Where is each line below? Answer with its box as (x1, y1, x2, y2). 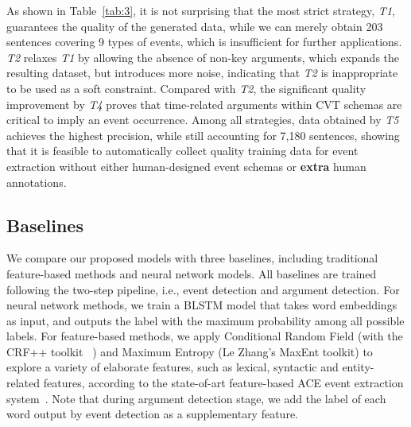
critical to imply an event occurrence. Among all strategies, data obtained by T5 (6, 111, 399, 128)
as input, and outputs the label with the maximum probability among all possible (6, 312, 405, 328)
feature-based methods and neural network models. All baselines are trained (6, 265, 377, 281)
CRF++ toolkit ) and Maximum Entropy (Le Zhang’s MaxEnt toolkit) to (6, 343, 373, 359)
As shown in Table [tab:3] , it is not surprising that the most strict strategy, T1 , (6, 2, 395, 18)
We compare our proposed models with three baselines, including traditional (6, 250, 378, 266)
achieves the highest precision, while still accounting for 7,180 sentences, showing (6, 126, 400, 143)
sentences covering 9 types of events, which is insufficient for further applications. (6, 33, 402, 50)
